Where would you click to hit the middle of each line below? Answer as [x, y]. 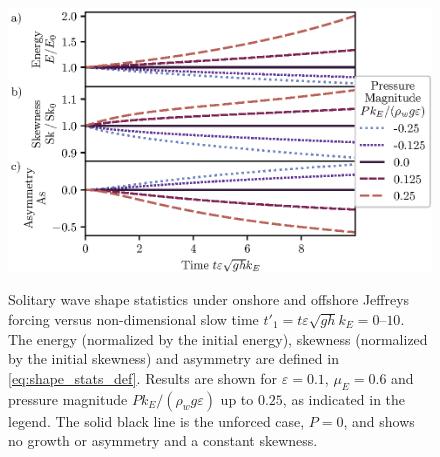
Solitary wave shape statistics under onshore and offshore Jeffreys [209, 299]
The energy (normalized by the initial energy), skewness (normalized [218, 338]
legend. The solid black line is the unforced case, [156, 420]
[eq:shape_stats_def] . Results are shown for [143, 377]
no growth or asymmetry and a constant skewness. [163, 440]
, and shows [379, 420]
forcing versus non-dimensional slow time [133, 318]
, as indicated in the [344, 398]
